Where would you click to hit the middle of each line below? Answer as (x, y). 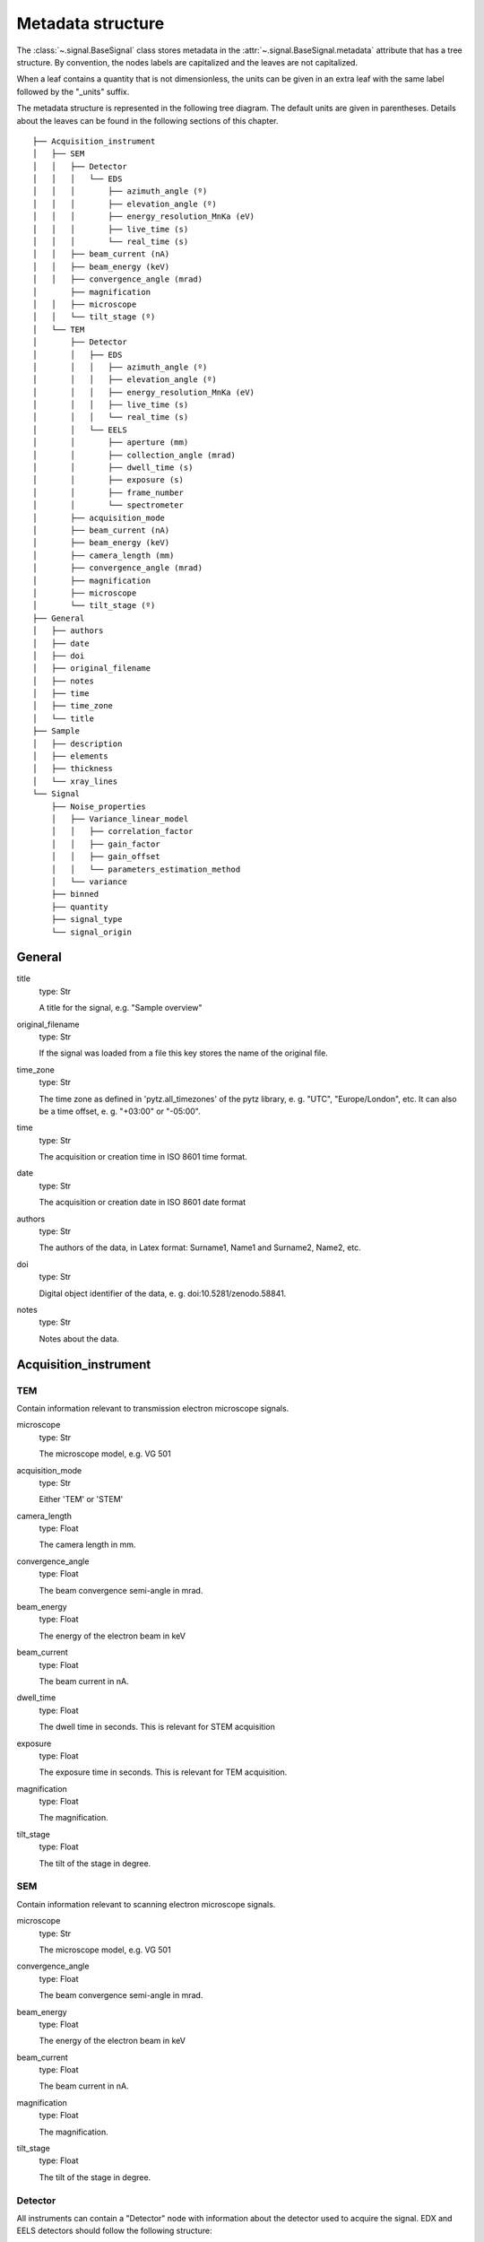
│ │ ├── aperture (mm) (111, 443)
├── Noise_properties (99, 806)
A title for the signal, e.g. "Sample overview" (121, 1008)
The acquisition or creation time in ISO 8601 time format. (143, 1157)
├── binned (75, 894)
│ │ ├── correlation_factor (122, 831)
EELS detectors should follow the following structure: (114, 2231)
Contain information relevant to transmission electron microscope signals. (153, 1408)
